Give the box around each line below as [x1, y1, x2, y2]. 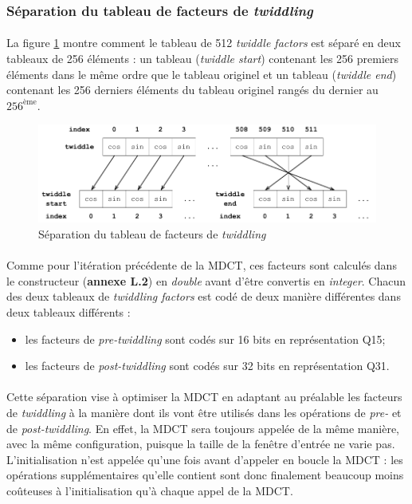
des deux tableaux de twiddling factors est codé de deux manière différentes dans [6, 288, 401, 305]
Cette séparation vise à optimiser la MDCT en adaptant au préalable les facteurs [6, 388, 402, 405]
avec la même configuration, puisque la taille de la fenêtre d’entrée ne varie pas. [6, 435, 395, 452]
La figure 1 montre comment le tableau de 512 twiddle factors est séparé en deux [6, 34, 401, 51]
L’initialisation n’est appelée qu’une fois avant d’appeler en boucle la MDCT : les [6, 451, 403, 467]
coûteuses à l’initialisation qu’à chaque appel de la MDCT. [6, 482, 293, 498]
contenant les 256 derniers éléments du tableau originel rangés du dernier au [6, 81, 379, 98]
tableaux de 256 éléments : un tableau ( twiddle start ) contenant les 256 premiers [6, 50, 398, 67]
